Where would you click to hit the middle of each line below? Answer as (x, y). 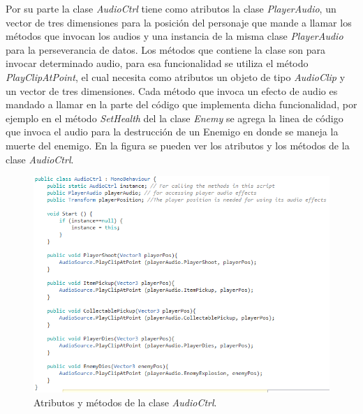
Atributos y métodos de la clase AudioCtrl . (125, 402)
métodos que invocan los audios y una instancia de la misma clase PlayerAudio (175, 36)
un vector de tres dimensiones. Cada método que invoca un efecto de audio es (172, 90)
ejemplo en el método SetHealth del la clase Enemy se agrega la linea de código (175, 118)
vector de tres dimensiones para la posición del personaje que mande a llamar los (179, 22)
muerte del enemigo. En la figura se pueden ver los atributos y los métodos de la (178, 145)
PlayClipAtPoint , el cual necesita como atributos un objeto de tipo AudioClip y (176, 76)
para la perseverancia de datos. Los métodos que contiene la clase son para (166, 49)
